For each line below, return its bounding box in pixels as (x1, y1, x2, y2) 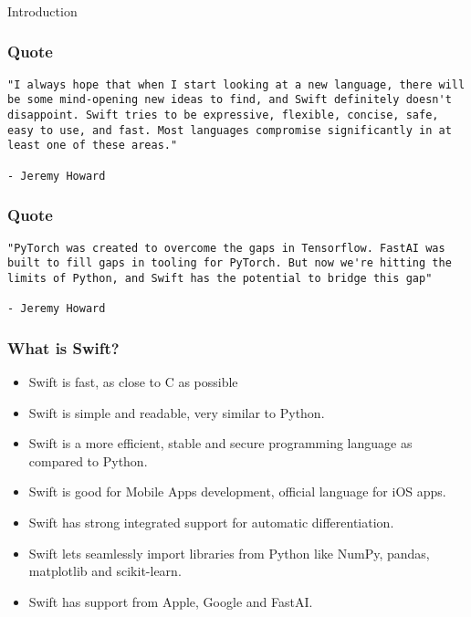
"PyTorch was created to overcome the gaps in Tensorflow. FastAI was (7, 241, 445, 255)
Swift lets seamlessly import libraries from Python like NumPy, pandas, (28, 543, 430, 562)
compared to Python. (28, 451, 148, 470)
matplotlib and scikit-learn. (28, 561, 182, 580)
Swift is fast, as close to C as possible (28, 372, 238, 392)
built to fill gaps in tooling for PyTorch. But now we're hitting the (7, 256, 452, 270)
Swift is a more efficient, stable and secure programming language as (28, 434, 413, 453)
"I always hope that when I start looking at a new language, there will (7, 78, 466, 91)
